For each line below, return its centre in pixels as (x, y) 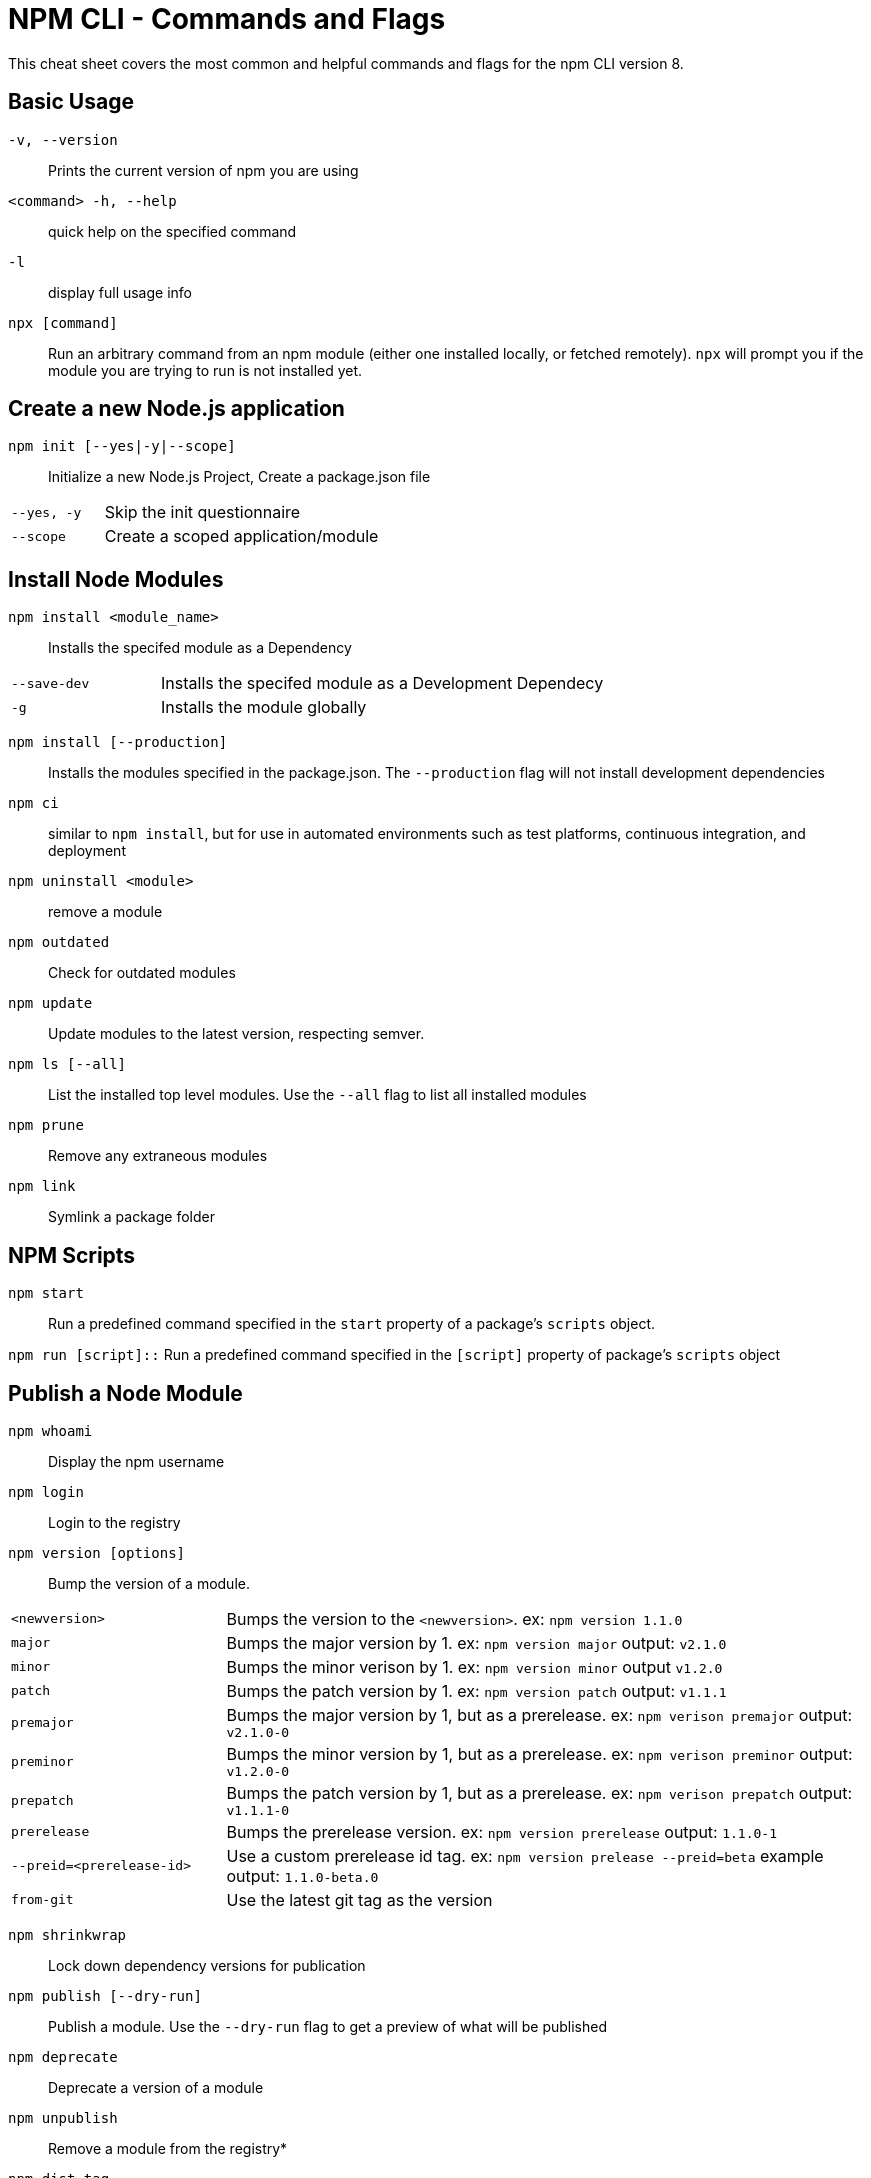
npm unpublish (63, 2117)
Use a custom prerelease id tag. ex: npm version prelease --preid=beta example (525, 1855)
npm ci (33, 803)
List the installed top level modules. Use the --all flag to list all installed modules (317, 1095)
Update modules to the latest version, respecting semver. (236, 1034)
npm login (46, 1491)
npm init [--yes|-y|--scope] (122, 446)
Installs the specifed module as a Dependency (200, 648)
